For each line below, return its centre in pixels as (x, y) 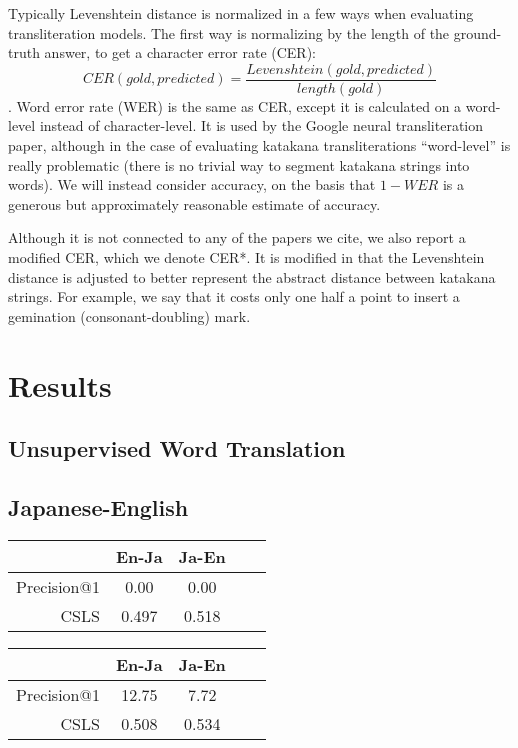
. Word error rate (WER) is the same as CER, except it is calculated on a (235, 105)
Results (60, 384)
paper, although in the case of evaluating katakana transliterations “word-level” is (259, 145)
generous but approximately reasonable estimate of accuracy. (194, 203)
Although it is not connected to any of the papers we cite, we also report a (237, 237)
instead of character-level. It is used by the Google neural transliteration (261, 125)
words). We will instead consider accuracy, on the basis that (192, 184)
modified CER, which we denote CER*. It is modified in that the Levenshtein (246, 257)
